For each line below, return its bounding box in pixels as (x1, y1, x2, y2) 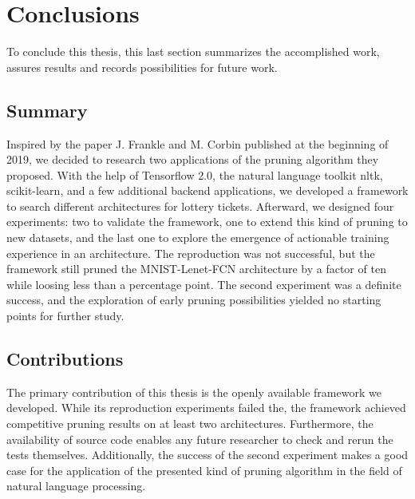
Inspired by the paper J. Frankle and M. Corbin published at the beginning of (6, 135, 389, 152)
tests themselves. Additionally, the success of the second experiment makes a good (6, 446, 409, 463)
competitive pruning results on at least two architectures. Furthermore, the (6, 415, 373, 432)
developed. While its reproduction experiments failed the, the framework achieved (6, 399, 406, 416)
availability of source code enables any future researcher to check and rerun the (6, 430, 393, 447)
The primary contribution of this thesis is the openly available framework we (6, 383, 381, 400)
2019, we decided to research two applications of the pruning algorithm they (6, 151, 379, 168)
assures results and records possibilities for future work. (6, 58, 278, 75)
